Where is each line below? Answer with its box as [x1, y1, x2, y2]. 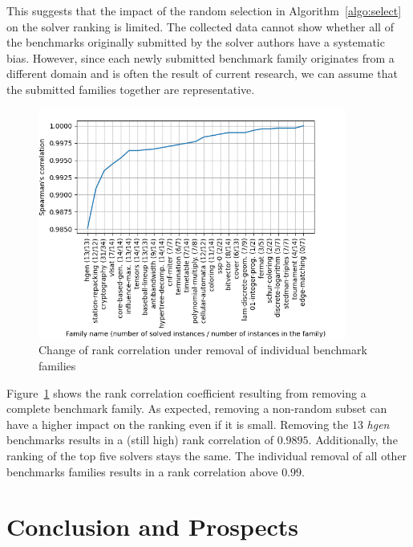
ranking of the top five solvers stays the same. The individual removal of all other [6, 447, 407, 463]
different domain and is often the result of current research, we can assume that [6, 65, 398, 82]
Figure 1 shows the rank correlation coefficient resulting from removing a [6, 384, 366, 401]
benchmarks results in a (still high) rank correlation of [6, 431, 274, 448]
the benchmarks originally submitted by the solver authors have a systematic [6, 34, 385, 51]
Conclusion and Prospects [6, 510, 299, 543]
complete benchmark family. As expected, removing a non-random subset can [6, 400, 387, 417]
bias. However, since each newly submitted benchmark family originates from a [6, 49, 395, 66]
